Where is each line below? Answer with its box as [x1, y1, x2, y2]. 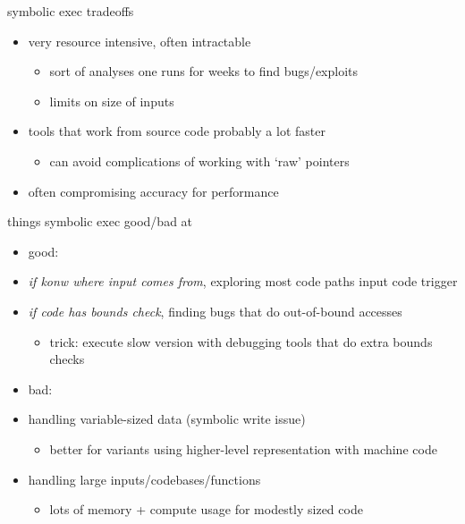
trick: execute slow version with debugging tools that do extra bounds [49, 332, 433, 351]
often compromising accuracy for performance [28, 182, 279, 200]
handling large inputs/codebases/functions [28, 469, 261, 488]
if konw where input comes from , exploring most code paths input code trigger [28, 272, 458, 291]
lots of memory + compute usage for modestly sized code [49, 500, 363, 519]
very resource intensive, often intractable [28, 31, 251, 50]
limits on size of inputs [49, 91, 174, 110]
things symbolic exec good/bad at [7, 212, 193, 231]
